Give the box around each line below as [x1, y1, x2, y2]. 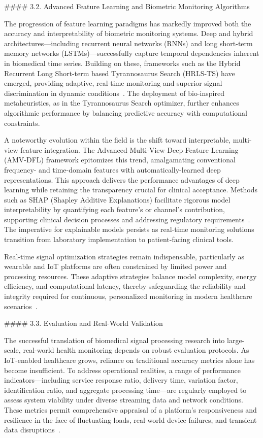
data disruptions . [4, 424, 60, 435]
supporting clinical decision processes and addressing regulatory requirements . [4, 214, 250, 224]
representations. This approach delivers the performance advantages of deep [4, 174, 240, 185]
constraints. [4, 117, 40, 128]
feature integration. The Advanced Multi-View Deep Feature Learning [20, 144, 239, 155]
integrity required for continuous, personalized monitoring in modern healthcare [4, 291, 252, 301]
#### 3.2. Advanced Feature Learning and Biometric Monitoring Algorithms [4, 1, 250, 11]
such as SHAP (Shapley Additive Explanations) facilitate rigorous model [4, 194, 231, 205]
